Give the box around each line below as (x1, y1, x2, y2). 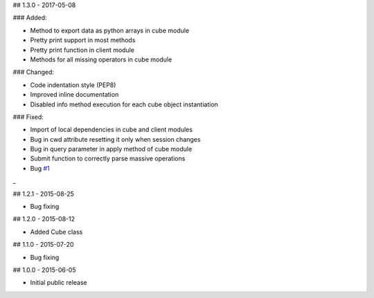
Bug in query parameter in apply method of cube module (30, 145, 193, 153)
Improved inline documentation (30, 91, 119, 99)
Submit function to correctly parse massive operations (30, 154, 186, 162)
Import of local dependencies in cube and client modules (30, 125, 193, 134)
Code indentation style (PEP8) (30, 80, 116, 89)
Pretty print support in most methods (30, 36, 136, 44)
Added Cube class (30, 227, 83, 236)
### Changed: (12, 68, 55, 76)
